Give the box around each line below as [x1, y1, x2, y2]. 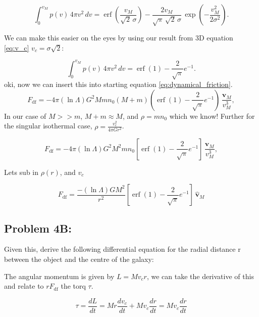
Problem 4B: [4, 220, 72, 236]
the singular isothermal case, [4, 120, 92, 131]
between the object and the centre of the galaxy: [4, 254, 154, 264]
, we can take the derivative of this [146, 270, 254, 281]
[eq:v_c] [4, 42, 29, 53]
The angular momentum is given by [4, 270, 115, 281]
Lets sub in [4, 166, 39, 177]
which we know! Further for [169, 110, 255, 121]
